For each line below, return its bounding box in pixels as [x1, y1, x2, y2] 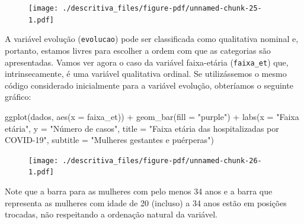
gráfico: [5, 90, 31, 103]
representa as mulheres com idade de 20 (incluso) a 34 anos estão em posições [5, 196, 287, 209]
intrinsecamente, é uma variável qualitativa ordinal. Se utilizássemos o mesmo [5, 67, 287, 80]
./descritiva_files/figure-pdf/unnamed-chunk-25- [62, 4, 262, 12]
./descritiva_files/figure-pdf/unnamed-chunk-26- [62, 156, 262, 165]
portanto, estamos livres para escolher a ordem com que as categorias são [5, 44, 271, 56]
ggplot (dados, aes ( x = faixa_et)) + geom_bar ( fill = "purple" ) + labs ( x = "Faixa [5, 111, 299, 122]
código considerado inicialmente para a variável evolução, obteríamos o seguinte [5, 79, 293, 91]
